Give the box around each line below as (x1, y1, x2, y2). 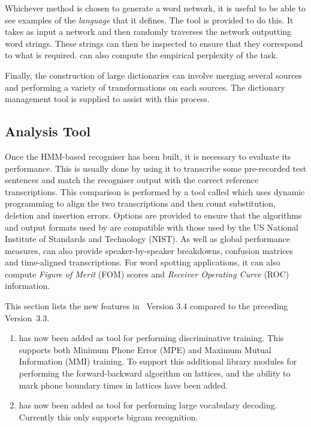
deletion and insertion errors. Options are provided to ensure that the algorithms (5, 208, 302, 221)
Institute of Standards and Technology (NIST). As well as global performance (5, 232, 291, 245)
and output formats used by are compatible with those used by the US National (5, 220, 299, 233)
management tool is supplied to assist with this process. (5, 92, 210, 105)
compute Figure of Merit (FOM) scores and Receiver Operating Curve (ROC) (5, 267, 289, 280)
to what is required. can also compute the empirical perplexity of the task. (5, 49, 278, 61)
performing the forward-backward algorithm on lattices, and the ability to (19, 367, 291, 380)
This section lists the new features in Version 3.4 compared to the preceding (5, 300, 288, 312)
